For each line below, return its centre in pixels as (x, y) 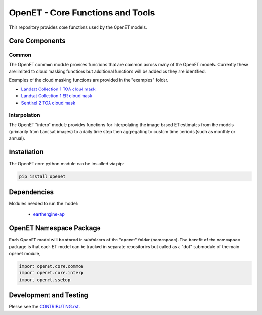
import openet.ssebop (45, 280)
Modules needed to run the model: (43, 203)
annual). (17, 138)
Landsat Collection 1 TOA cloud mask (58, 89)
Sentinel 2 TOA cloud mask (48, 103)
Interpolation (25, 115)
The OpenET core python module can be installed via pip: (66, 164)
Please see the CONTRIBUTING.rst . (44, 307)
